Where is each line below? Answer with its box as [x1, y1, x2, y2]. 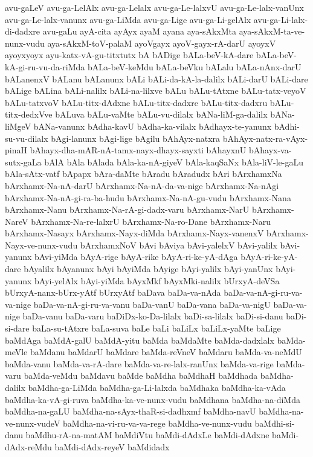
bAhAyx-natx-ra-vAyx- [222, 132, 308, 144]
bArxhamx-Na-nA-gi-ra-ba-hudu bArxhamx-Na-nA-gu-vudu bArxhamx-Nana [5, 191, 291, 204]
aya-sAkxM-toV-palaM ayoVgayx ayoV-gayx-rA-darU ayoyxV [47, 36, 276, 49]
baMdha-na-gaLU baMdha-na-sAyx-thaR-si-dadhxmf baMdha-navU [5, 405, 256, 418]
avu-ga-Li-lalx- [253, 13, 308, 25]
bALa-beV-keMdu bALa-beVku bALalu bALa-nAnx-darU [87, 60, 302, 73]
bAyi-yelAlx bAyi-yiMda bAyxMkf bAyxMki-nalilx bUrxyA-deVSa [34, 274, 280, 287]
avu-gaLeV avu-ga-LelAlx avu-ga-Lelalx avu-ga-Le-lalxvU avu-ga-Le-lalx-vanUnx [5, 1, 304, 13]
